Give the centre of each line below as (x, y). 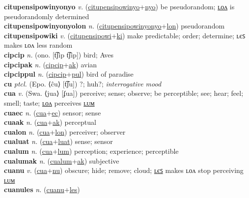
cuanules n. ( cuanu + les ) (42, 189)
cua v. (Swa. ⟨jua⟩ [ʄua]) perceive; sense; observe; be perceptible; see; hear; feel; (124, 93)
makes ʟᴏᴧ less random (38, 45)
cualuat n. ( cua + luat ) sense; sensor (58, 141)
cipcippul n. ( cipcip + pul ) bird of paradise (69, 74)
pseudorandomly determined (47, 16)
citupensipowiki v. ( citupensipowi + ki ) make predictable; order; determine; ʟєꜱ (125, 35)
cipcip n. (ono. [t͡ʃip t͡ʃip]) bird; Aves (59, 54)
